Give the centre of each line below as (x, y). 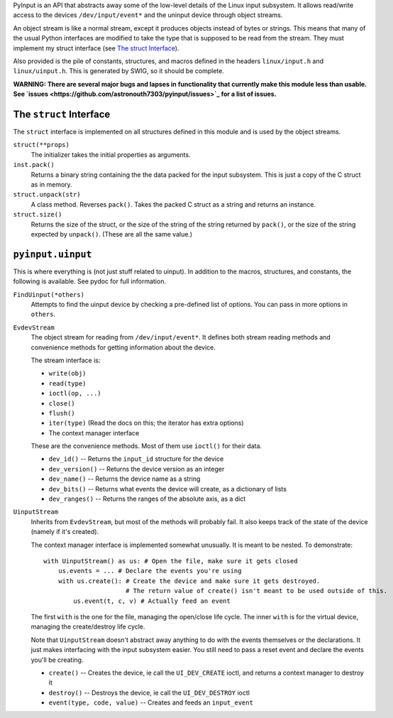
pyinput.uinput (52, 254)
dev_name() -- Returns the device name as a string (124, 479)
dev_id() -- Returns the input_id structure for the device (136, 459)
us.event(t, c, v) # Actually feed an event (152, 601)
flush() (62, 413)
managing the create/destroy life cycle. (88, 627)
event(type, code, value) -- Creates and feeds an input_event (151, 702)
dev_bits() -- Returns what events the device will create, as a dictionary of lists (168, 489)
